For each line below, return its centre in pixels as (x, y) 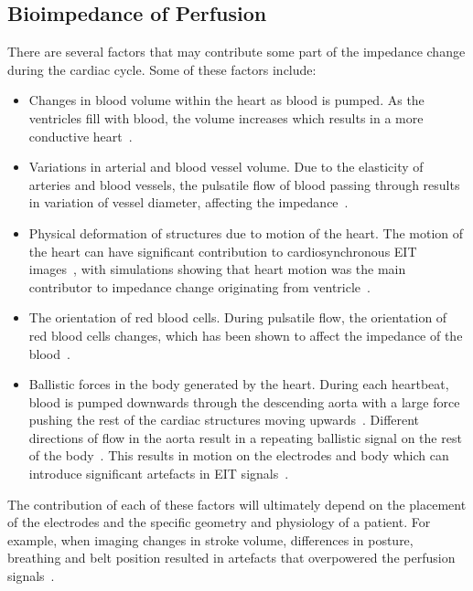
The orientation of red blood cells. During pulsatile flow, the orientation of (238, 317)
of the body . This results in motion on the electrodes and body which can (239, 455)
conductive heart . (81, 136)
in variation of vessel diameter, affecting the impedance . (188, 202)
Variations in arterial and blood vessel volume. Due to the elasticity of (226, 167)
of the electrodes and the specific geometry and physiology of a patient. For (219, 522)
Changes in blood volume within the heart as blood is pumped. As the (226, 100)
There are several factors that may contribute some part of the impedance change (236, 52)
